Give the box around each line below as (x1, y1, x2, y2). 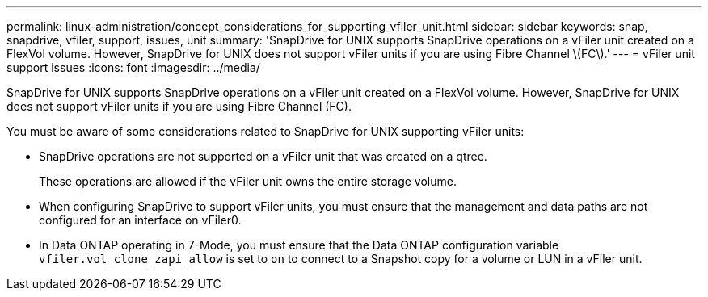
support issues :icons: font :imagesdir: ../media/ (6, 61, 260, 74)
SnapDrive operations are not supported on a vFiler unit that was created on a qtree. (39, 149, 487, 163)
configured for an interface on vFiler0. (39, 213, 242, 227)
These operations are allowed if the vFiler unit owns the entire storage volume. (39, 174, 457, 188)
